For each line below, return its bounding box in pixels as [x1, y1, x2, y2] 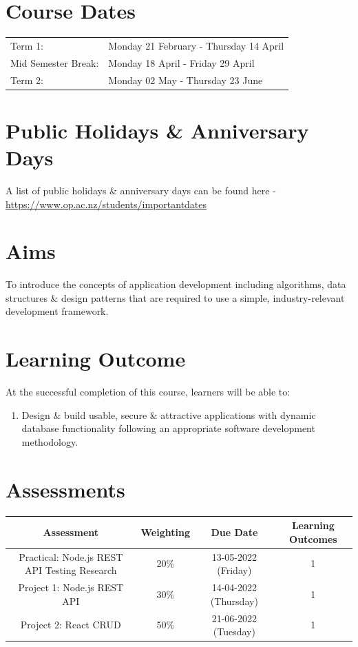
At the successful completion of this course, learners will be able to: [6, 384, 291, 399]
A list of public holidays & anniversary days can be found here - [6, 183, 276, 197]
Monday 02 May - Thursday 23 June [108, 72, 263, 87]
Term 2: [10, 72, 43, 87]
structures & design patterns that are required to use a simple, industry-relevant [6, 290, 345, 305]
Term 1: [10, 38, 43, 52]
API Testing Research [24, 563, 117, 577]
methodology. [21, 434, 78, 449]
